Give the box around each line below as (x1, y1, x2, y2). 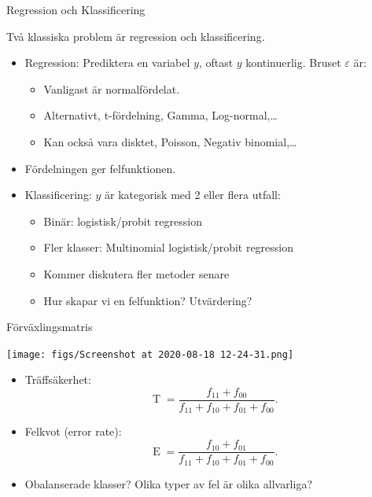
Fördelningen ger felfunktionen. (24, 160, 176, 176)
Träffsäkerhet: (24, 371, 91, 388)
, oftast (198, 54, 234, 71)
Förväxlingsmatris (6, 318, 93, 335)
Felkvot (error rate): (24, 423, 122, 440)
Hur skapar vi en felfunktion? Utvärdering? (43, 292, 252, 308)
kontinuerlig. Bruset (245, 54, 341, 71)
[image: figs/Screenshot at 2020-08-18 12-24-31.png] (6, 348, 294, 360)
